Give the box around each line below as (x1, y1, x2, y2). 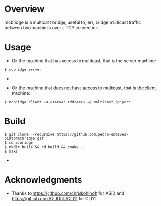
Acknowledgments (4, 174, 83, 185)
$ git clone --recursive (4, 132, 55, 137)
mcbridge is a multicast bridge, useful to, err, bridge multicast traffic (4, 19, 141, 25)
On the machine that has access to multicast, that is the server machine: (11, 57, 156, 64)
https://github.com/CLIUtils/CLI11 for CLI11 (11, 195, 96, 201)
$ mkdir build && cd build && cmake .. (4, 144, 85, 149)
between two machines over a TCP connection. (4, 24, 99, 30)
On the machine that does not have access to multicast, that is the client (11, 85, 156, 91)
